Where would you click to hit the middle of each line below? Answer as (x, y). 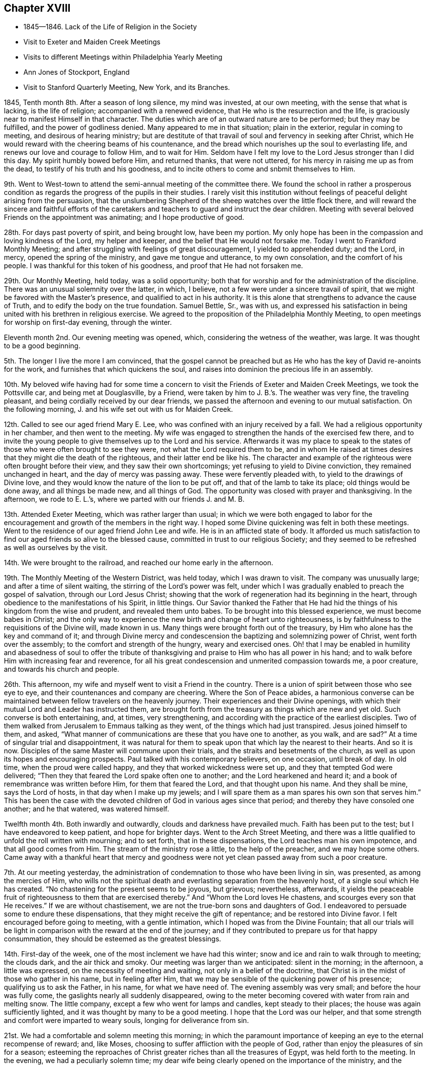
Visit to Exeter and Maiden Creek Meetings (92, 42)
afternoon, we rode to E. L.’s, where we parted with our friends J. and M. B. (124, 499)
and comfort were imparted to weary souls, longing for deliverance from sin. (126, 1021)
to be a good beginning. (42, 346)
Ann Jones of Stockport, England (77, 72)
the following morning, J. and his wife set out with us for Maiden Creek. (119, 409)
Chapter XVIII (37, 8)
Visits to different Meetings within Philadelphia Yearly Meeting (123, 57)
